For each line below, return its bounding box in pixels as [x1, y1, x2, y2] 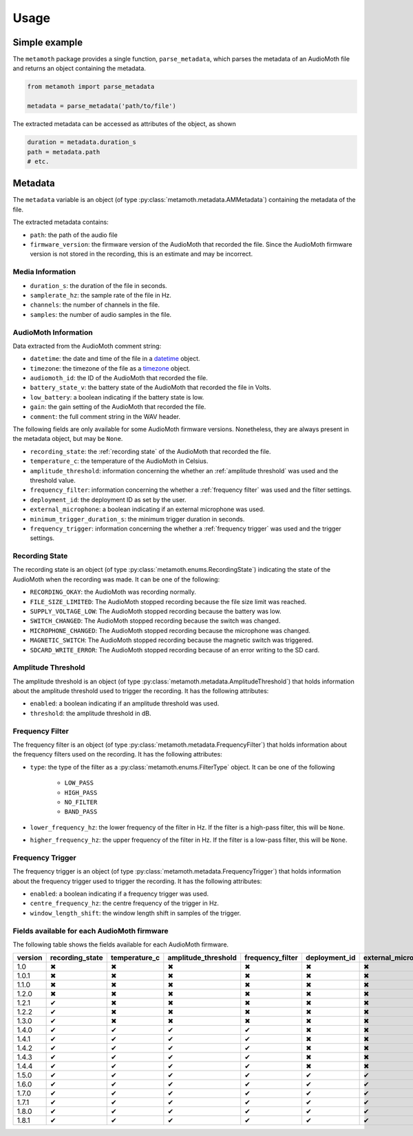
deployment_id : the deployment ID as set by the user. [30, 495, 187, 504]
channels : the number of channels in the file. [30, 300, 160, 309]
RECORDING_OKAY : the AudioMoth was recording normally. [30, 588, 196, 596]
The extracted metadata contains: [12, 218, 109, 227]
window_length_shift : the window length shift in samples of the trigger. [30, 909, 241, 917]
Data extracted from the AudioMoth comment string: [12, 342, 162, 350]
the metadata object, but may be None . [12, 435, 123, 443]
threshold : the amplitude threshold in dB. [30, 709, 151, 717]
